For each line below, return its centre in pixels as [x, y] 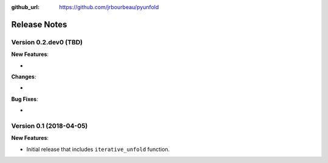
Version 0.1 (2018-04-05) [50, 126]
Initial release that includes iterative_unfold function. [98, 149]
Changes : [24, 77]
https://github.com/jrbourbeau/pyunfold [109, 7]
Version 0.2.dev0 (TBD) [47, 42]
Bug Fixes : [25, 99]
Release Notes [39, 24]
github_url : [25, 7]
